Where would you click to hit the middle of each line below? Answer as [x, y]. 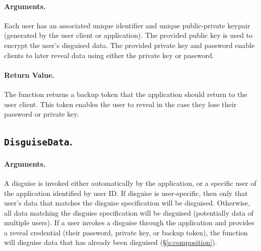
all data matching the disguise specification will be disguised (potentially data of [129, 212]
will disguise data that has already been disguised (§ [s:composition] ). [111, 242]
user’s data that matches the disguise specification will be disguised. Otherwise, [127, 203]
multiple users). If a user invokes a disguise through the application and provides [129, 222]
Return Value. [29, 74]
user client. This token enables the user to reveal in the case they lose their [120, 104]
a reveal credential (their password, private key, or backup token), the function [126, 232]
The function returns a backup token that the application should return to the [126, 94]
